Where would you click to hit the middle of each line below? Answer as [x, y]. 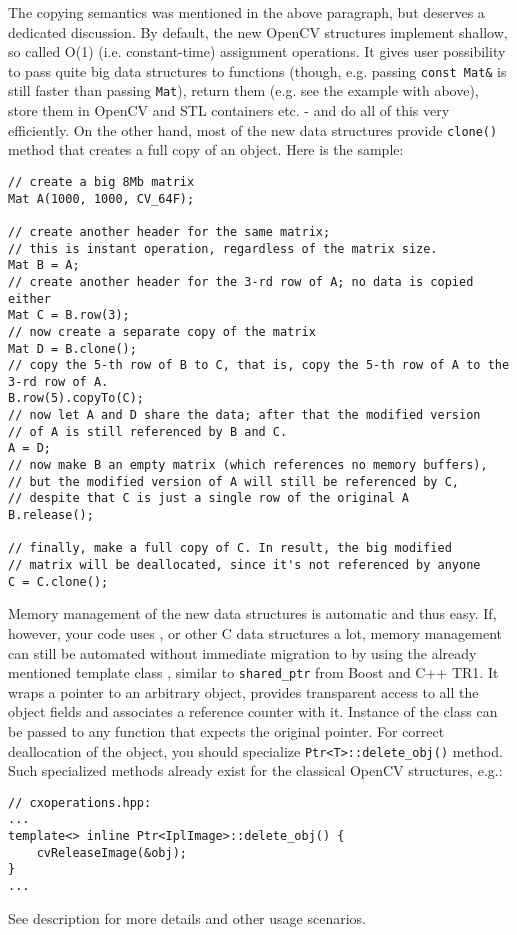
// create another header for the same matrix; [169, 231]
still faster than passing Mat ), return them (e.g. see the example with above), [243, 90]
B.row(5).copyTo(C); [76, 398]
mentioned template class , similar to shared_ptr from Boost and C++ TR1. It [253, 672]
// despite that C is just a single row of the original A [208, 498]
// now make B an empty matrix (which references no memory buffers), [248, 465]
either [29, 298]
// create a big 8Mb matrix [101, 181]
